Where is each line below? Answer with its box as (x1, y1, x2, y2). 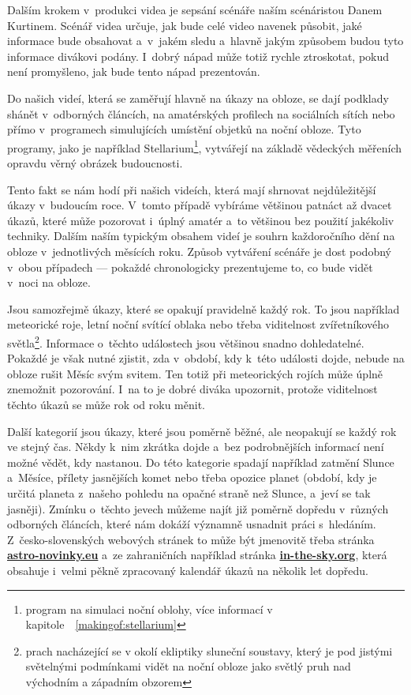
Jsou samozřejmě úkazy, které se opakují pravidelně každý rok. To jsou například (7, 300, 400, 317)
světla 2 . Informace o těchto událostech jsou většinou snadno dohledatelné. (7, 332, 364, 351)
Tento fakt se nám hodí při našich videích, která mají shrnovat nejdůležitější (7, 181, 376, 197)
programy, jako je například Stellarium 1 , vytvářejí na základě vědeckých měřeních (7, 137, 402, 156)
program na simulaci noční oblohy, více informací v (25, 600, 273, 617)
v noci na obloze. (7, 274, 91, 291)
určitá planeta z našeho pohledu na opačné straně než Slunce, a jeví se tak (7, 484, 371, 501)
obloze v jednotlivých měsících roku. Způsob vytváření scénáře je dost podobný (7, 242, 391, 259)
